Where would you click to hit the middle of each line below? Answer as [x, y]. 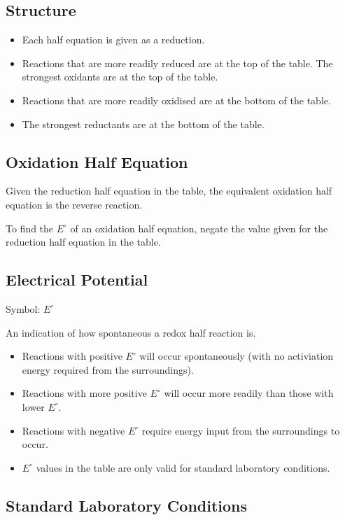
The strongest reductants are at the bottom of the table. [143, 124]
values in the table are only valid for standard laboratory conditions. [183, 467]
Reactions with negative [73, 430]
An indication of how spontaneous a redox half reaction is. [131, 332]
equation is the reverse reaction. [74, 204]
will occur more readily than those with [249, 393]
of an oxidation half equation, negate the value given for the [199, 228]
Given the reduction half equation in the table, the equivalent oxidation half [169, 191]
